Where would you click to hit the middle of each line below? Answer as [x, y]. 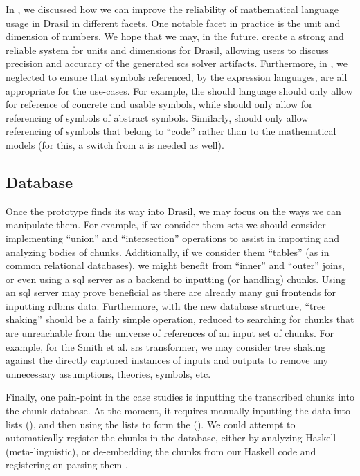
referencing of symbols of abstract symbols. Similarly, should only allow [157, 117]
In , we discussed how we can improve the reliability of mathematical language [172, 9]
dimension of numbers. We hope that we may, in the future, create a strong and [175, 36]
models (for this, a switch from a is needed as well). [115, 144]
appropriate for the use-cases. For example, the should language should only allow [179, 90]
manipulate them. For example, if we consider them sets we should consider [166, 225]
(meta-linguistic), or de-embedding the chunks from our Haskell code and [161, 451]
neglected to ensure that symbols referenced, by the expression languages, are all [177, 76]
